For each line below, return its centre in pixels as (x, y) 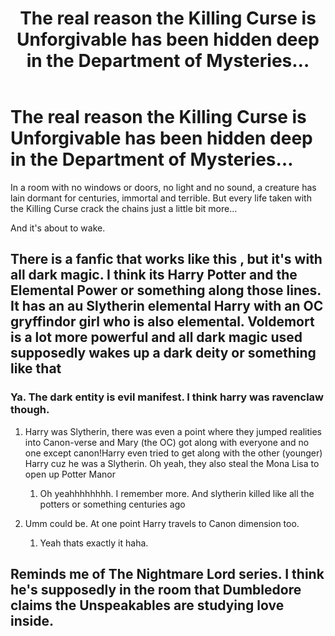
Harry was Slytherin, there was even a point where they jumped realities (173, 431)
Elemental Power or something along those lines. (166, 290)
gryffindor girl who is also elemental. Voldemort (162, 322)
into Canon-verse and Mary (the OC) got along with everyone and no (167, 442)
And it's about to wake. (58, 228)
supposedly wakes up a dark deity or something (163, 353)
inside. (32, 621)
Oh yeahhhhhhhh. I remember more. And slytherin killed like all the (177, 493)
